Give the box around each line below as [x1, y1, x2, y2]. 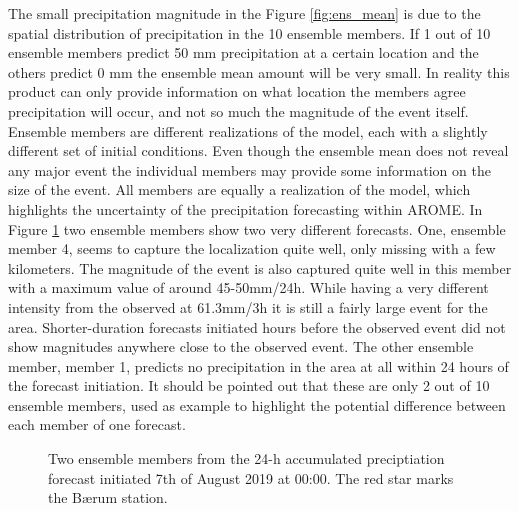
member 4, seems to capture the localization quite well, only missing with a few [8, 238, 496, 259]
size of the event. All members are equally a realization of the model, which [8, 179, 471, 200]
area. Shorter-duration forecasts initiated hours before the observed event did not [8, 316, 506, 337]
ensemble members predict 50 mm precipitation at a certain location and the [8, 42, 479, 63]
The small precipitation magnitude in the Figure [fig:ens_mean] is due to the [8, 3, 481, 23]
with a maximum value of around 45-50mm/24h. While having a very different [8, 277, 489, 298]
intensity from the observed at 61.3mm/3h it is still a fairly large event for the [8, 296, 488, 317]
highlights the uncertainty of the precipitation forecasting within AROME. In [8, 198, 483, 219]
